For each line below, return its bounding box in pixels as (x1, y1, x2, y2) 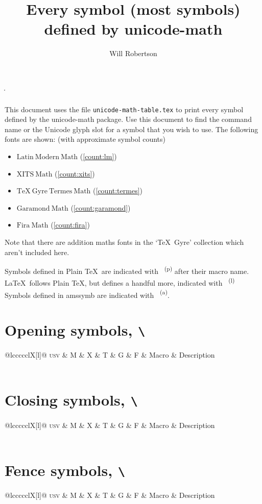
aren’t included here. (5, 246, 69, 257)
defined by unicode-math (44, 18, 223, 39)
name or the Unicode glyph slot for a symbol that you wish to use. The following (5, 123, 258, 134)
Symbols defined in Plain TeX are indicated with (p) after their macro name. (5, 264, 249, 276)
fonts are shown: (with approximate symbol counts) (5, 134, 165, 144)
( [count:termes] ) (93, 185, 142, 196)
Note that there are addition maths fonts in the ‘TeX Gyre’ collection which (5, 236, 244, 247)
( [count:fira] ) (51, 219, 90, 230)
